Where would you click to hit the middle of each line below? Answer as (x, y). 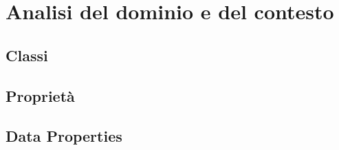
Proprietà (40, 95)
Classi (27, 55)
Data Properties (64, 136)
